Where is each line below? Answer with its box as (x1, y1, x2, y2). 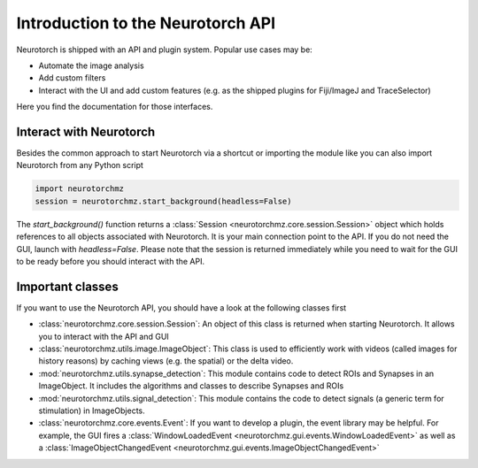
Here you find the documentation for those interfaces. (16, 102, 213, 112)
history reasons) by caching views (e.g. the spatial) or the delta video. (38, 356, 294, 366)
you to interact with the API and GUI (38, 331, 170, 341)
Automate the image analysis (38, 60, 145, 71)
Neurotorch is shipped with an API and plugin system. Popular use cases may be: (16, 44, 313, 55)
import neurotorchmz (35, 184, 124, 194)
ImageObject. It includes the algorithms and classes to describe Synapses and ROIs (38, 380, 344, 391)
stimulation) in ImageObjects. (38, 405, 145, 416)
